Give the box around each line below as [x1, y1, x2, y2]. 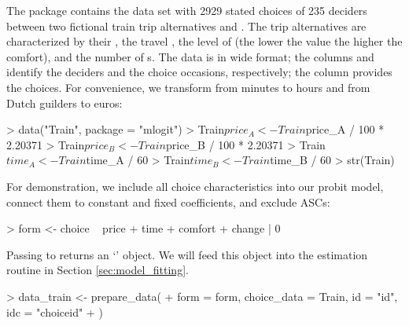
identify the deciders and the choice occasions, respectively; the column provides [6, 64, 392, 80]
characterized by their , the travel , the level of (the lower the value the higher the [6, 33, 403, 49]
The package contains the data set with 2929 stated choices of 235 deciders [6, 2, 367, 18]
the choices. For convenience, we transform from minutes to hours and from [6, 79, 370, 95]
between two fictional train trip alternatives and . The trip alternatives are [6, 17, 367, 34]
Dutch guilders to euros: [6, 94, 123, 111]
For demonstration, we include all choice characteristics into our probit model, [6, 178, 384, 194]
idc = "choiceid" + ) [6, 303, 103, 320]
